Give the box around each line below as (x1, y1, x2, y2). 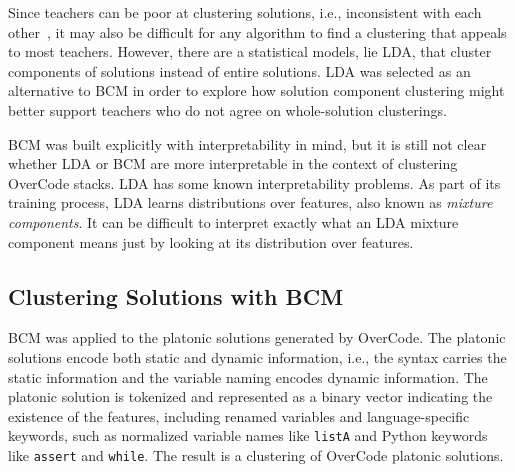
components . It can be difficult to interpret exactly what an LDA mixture (8, 211, 459, 232)
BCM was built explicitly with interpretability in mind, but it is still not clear (8, 133, 487, 154)
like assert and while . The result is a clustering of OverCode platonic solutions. (8, 444, 504, 465)
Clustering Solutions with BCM (8, 280, 344, 311)
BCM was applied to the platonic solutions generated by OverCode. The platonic (8, 327, 506, 348)
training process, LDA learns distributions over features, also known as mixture (8, 192, 493, 213)
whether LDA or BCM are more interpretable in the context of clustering (8, 153, 458, 174)
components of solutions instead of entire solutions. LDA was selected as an (8, 60, 471, 81)
